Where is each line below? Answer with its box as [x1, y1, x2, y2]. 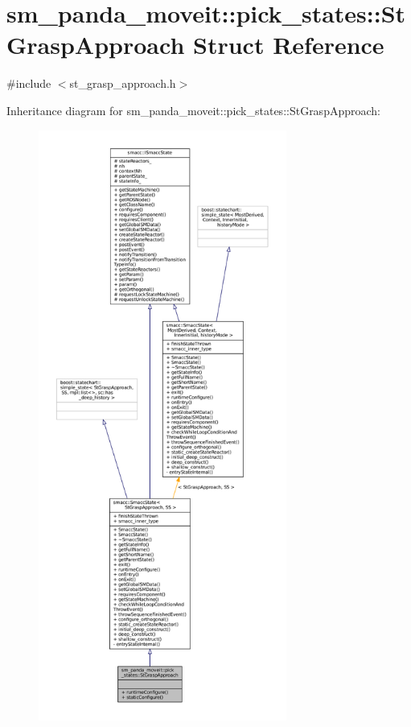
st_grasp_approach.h [69, 75, 176, 92]
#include [6, 75, 51, 92]
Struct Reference [193, 28, 384, 61]
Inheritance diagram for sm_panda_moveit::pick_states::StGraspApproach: [6, 101, 380, 118]
